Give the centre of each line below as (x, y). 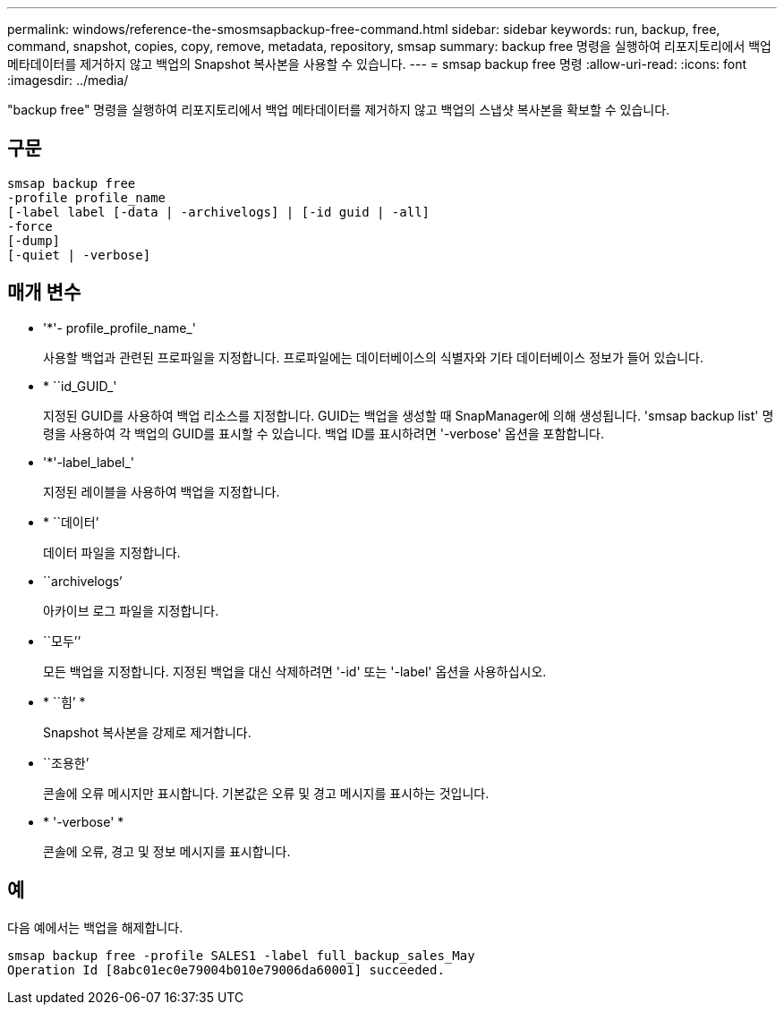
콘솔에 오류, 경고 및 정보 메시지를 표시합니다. (167, 851)
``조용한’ (66, 762)
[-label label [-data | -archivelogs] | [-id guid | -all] (219, 212)
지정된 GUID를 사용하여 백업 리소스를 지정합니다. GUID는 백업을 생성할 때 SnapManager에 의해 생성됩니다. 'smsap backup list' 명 (409, 415)
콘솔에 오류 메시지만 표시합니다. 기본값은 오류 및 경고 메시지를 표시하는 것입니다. (266, 793)
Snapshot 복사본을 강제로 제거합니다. (147, 732)
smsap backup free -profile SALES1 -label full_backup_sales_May (241, 955)
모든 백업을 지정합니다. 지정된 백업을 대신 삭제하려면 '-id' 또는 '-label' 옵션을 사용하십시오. (295, 671)
